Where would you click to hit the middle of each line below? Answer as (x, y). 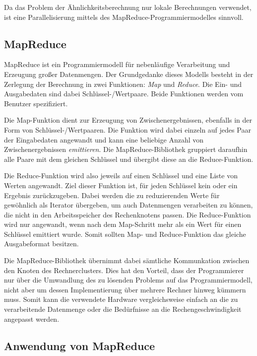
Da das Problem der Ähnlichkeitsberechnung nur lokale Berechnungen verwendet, (128, 7)
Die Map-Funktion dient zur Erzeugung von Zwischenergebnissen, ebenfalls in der (128, 120)
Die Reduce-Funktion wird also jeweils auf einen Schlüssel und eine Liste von (121, 176)
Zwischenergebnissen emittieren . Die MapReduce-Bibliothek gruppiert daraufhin (126, 149)
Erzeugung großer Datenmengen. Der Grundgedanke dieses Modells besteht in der (129, 74)
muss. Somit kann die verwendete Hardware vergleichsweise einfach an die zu (121, 299)
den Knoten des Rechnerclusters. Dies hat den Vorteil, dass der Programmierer (124, 270)
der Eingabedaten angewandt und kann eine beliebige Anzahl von (104, 139)
